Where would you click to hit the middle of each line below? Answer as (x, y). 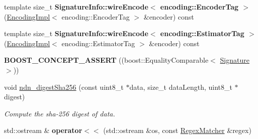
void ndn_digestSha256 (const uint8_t (64, 87)
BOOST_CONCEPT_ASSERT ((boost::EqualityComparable (106, 60)
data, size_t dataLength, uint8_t (181, 87)
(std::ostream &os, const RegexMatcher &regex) (177, 130)
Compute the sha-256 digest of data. (60, 113)
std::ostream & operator (43, 130)
